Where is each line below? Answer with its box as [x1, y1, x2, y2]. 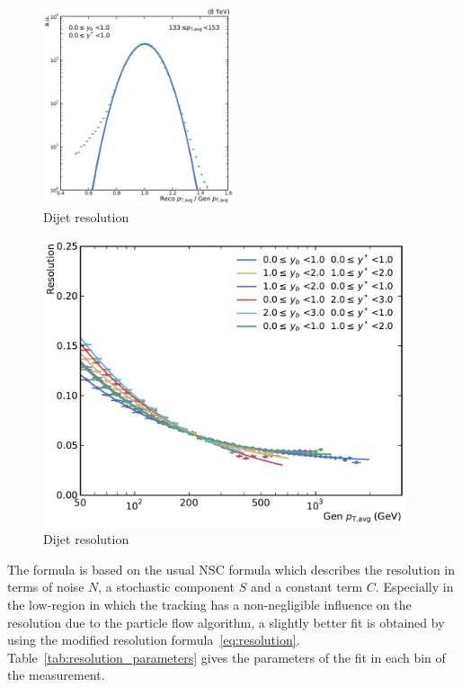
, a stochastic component [98, 577, 235, 596]
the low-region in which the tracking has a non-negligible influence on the [7, 595, 412, 614]
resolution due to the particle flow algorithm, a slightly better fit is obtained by [7, 612, 445, 631]
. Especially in [375, 577, 454, 596]
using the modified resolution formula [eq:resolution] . [7, 630, 300, 649]
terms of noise [7, 577, 84, 596]
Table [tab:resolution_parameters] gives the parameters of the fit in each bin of [7, 647, 446, 666]
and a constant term [250, 577, 363, 596]
